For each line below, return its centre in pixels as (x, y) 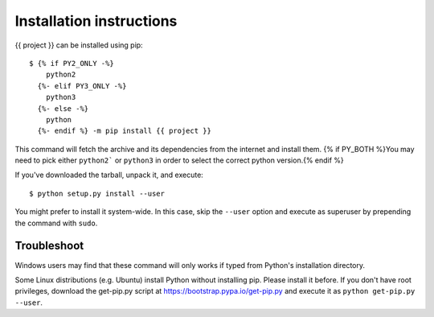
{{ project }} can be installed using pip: (79, 45)
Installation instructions (96, 21)
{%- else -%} (63, 108)
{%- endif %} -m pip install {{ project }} (125, 131)
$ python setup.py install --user (97, 193)
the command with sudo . (56, 223)
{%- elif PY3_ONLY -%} (82, 86)
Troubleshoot (49, 246)
